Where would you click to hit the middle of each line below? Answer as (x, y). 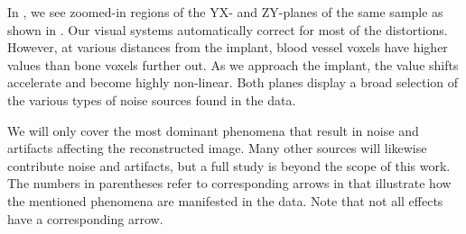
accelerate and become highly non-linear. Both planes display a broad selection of (233, 82)
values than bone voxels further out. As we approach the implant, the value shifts (233, 64)
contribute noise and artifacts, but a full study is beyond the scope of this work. (229, 165)
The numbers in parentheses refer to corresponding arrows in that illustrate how (229, 183)
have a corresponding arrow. (85, 218)
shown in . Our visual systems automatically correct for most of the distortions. (228, 29)
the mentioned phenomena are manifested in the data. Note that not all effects (225, 200)
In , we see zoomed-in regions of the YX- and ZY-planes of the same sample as (225, 12)
